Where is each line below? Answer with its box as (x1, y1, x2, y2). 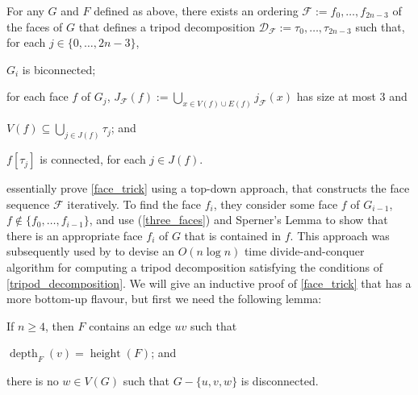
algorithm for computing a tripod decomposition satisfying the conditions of (6, 259, 382, 276)
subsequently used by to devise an (6, 243, 174, 260)
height (90, 348, 121, 360)
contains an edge (89, 317, 171, 334)
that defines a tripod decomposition (78, 18, 256, 35)
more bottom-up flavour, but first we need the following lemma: (6, 290, 322, 307)
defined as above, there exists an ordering (94, 2, 299, 19)
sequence (6, 195, 50, 212)
